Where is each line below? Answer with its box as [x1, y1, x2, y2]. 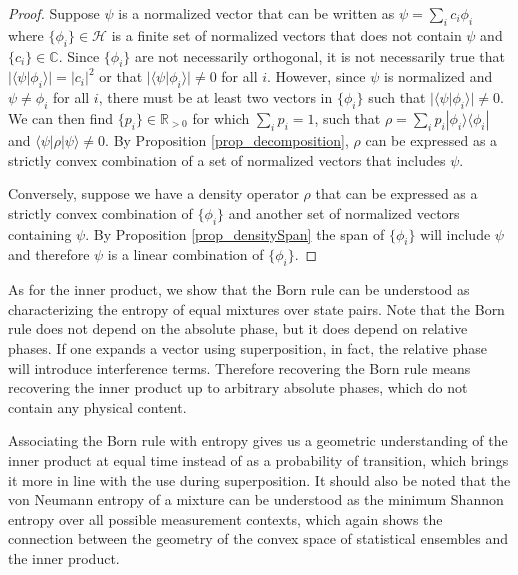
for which [192, 107, 250, 128]
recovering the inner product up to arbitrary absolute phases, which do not [8, 377, 468, 398]
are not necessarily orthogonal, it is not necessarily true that [134, 45, 505, 66]
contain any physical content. [8, 396, 187, 417]
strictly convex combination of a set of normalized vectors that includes [8, 149, 446, 170]
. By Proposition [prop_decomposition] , [105, 129, 349, 150]
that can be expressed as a [315, 183, 478, 204]
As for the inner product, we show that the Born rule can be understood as [8, 279, 470, 300]
